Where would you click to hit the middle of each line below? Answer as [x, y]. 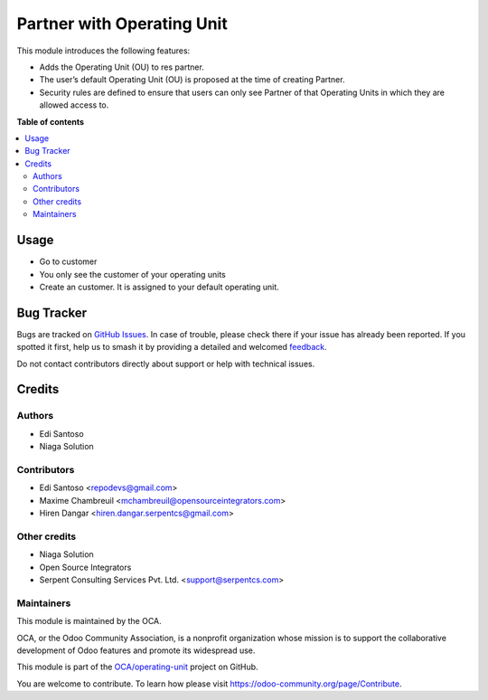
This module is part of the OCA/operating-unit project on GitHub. [137, 667]
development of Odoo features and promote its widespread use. [136, 650]
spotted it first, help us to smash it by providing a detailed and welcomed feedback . [172, 347]
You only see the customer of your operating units [132, 274]
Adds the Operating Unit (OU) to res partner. [122, 67]
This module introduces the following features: [103, 51]
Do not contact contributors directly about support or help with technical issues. [166, 364]
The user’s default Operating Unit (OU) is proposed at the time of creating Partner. [192, 80]
